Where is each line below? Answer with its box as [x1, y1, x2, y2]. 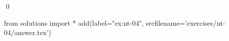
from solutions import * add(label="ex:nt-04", [4, 17, 144, 28]
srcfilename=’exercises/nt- [146, 17, 226, 28]
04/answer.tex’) [4, 27, 52, 38]
